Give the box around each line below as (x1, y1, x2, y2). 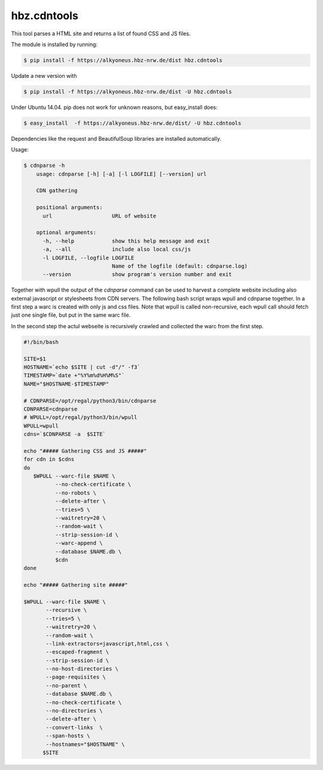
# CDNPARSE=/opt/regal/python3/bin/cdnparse (23, 397, 157, 404)
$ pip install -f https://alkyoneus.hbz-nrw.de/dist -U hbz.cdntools (23, 88, 232, 95)
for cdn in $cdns (23, 456, 75, 463)
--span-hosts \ (45, 732, 90, 739)
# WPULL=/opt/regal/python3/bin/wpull (23, 414, 138, 421)
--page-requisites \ (45, 674, 106, 681)
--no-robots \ (54, 489, 97, 496)
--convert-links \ (45, 724, 103, 730)
